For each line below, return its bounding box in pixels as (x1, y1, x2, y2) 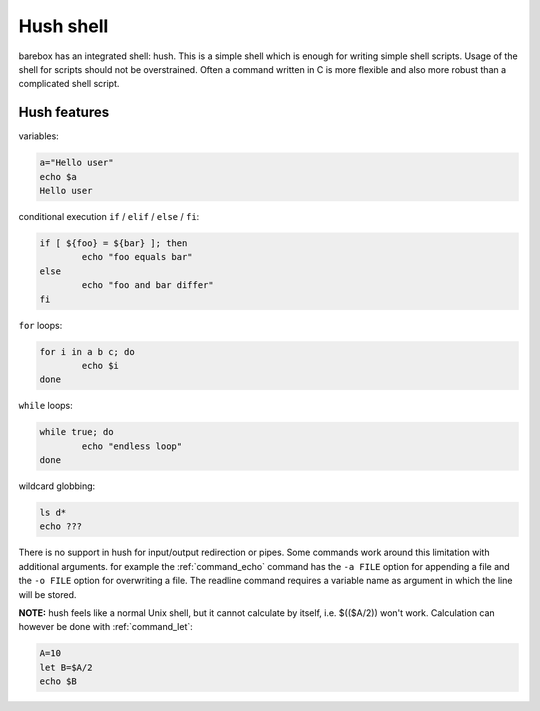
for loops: (18, 319, 63, 331)
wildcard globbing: (18, 480, 96, 492)
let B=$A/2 (39, 661, 93, 673)
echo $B (39, 676, 77, 687)
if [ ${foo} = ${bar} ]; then (39, 237, 188, 249)
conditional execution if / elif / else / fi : (18, 210, 200, 222)
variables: (18, 130, 59, 142)
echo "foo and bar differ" (81, 280, 214, 291)
